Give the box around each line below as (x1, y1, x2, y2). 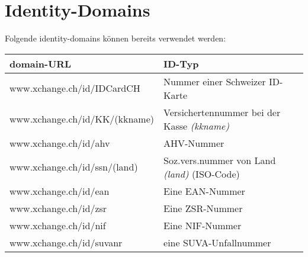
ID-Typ (163, 56, 199, 70)
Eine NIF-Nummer (163, 218, 242, 232)
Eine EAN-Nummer (163, 184, 245, 198)
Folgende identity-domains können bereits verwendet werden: (5, 32, 226, 44)
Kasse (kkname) (163, 118, 229, 133)
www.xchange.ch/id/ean (9, 184, 110, 198)
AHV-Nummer (163, 136, 224, 150)
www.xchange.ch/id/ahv (9, 136, 110, 150)
